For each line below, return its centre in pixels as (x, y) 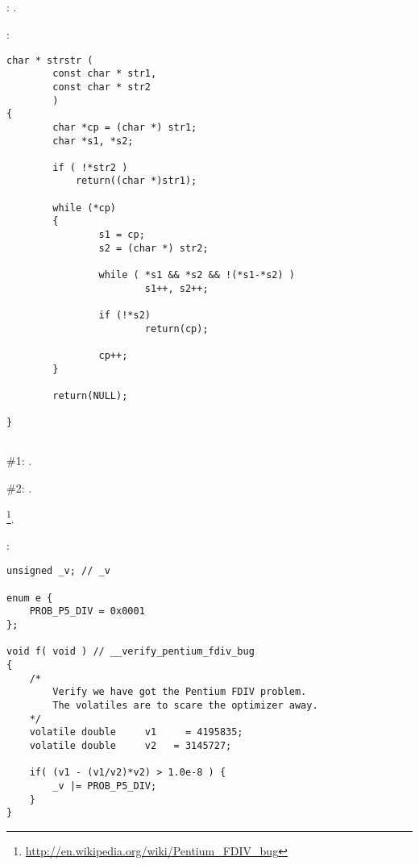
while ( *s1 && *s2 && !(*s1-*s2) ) (197, 275)
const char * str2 (102, 87)
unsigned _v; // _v (58, 571)
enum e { (30, 598)
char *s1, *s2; (93, 141)
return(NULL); (90, 395)
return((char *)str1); (136, 181)
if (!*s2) (124, 316)
